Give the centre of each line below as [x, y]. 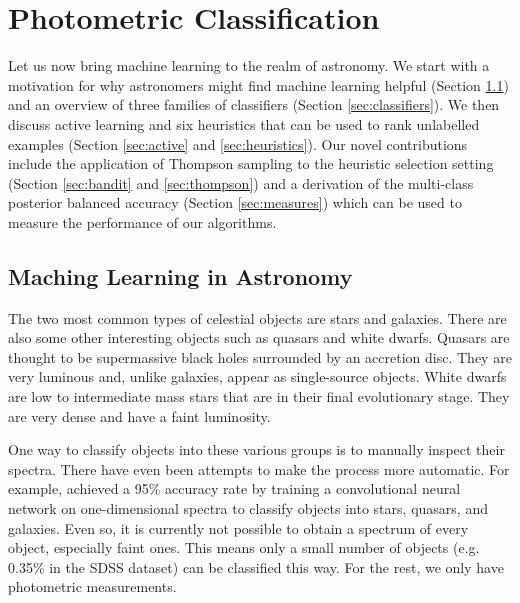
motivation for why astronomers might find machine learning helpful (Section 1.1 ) [258, 84]
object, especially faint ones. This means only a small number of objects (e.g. [244, 547]
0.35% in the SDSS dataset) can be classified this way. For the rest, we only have [256, 566]
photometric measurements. [92, 586]
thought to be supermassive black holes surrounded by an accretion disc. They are [260, 356]
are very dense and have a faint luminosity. [139, 415]
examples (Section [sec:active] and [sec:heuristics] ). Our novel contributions [238, 143]
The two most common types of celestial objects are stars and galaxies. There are [257, 317]
